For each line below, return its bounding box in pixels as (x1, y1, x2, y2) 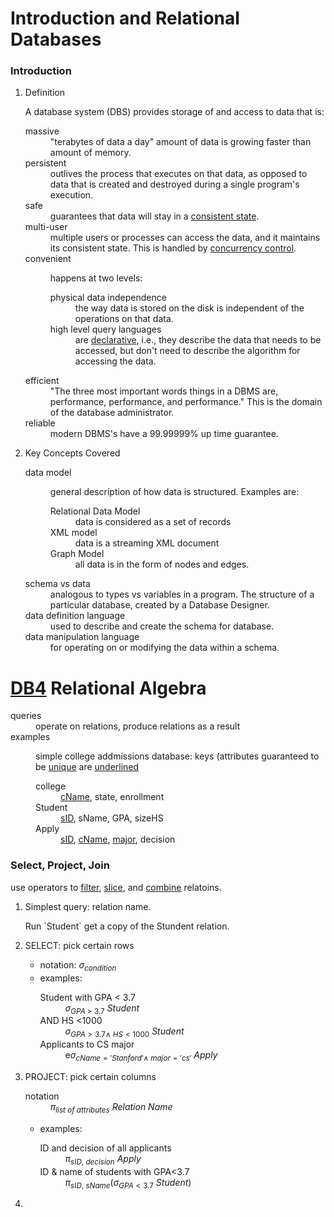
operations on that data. (74, 313, 174, 325)
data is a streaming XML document (74, 537, 220, 549)
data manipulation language (24, 631, 140, 643)
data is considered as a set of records (74, 516, 232, 528)
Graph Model (49, 548, 105, 560)
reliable (24, 417, 56, 429)
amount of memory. (49, 147, 132, 159)
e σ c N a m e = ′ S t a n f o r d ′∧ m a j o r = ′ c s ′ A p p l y (64, 1049, 218, 1063)
